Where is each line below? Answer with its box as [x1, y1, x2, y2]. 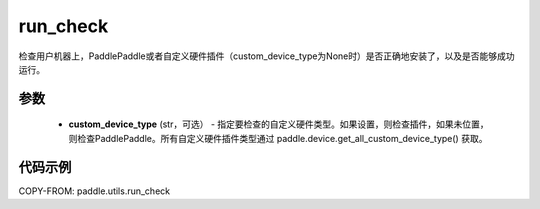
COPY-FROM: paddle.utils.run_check [18, 185, 170, 197]
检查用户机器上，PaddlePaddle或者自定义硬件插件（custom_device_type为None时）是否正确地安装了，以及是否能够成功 [18, 50, 515, 62]
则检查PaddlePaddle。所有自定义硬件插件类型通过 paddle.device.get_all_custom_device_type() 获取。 [68, 132, 488, 144]
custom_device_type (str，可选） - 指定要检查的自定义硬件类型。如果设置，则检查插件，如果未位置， [68, 118, 489, 130]
